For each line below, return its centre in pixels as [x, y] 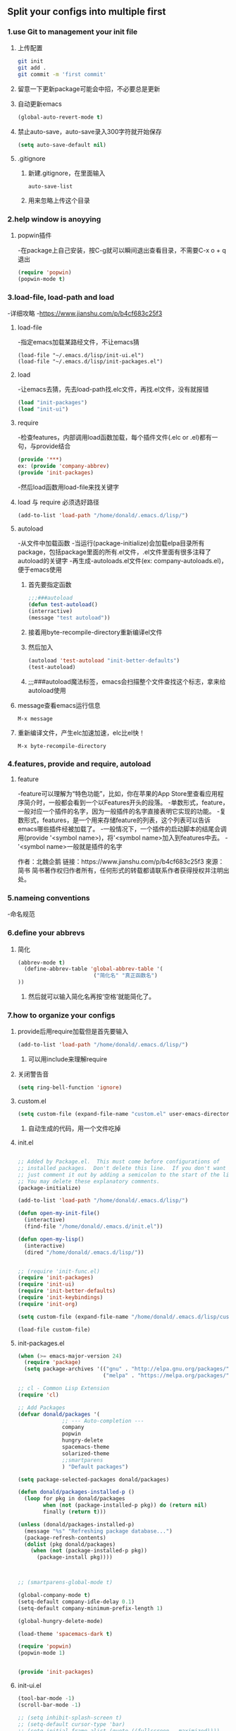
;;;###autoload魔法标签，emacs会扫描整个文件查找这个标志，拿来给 [127, 681]
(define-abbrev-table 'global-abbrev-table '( [94, 969]
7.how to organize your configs [61, 1015]
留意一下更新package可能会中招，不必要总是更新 [89, 89]
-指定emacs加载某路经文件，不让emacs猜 [78, 342]
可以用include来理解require [68, 1059]
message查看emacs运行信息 [59, 705]
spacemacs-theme [86, 1447]
